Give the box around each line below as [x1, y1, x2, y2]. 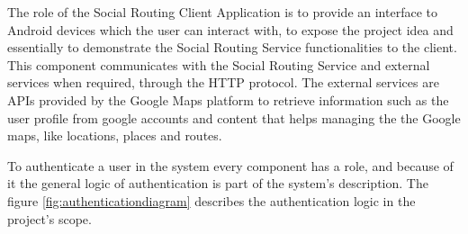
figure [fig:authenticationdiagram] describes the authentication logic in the [7, 191, 416, 210]
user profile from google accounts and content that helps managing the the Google [7, 108, 461, 127]
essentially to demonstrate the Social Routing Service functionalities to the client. [7, 38, 457, 57]
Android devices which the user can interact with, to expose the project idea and [7, 20, 454, 39]
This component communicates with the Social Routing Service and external [7, 55, 430, 74]
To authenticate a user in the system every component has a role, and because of [7, 156, 454, 175]
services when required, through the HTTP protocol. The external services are [7, 73, 439, 92]
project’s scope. [7, 209, 92, 228]
